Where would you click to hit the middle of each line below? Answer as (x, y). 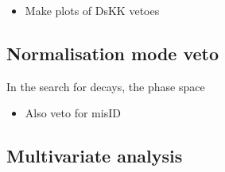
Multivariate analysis (95, 156)
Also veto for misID (73, 113)
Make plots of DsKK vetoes (92, 10)
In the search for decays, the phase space (106, 86)
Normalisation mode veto (113, 53)
